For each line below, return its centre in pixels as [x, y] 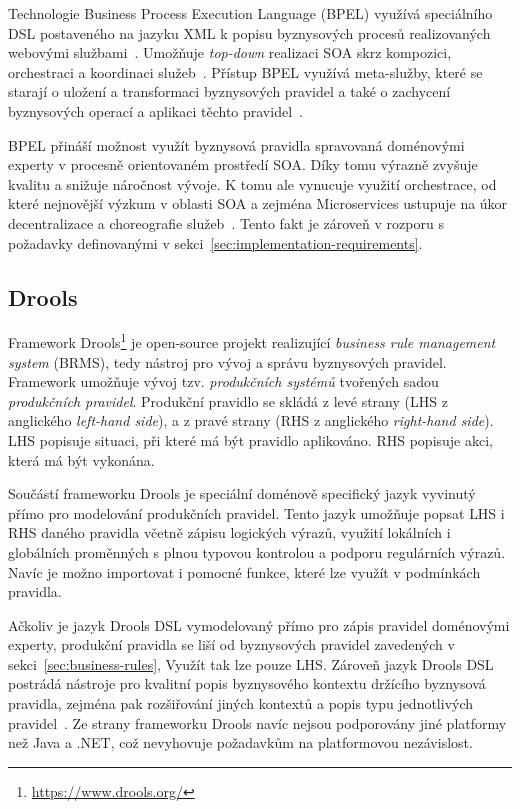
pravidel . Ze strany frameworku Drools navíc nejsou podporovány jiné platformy [257, 722]
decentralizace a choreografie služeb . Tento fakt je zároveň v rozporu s [226, 222]
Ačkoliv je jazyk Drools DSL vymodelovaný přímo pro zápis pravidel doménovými [259, 624]
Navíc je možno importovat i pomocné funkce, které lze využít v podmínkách [244, 571]
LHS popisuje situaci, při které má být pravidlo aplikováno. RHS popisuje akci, [250, 439]
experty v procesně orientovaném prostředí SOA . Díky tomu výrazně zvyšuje [243, 164]
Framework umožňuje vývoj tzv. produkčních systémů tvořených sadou [223, 381]
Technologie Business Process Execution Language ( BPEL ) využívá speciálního [250, 13]
